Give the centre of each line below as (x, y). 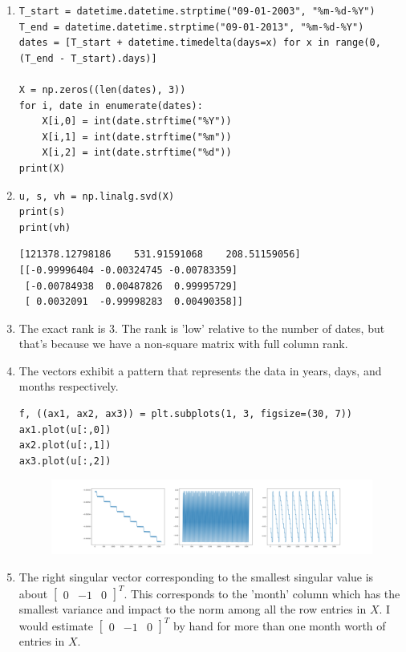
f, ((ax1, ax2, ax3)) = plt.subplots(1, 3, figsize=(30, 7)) (186, 414)
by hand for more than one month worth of (280, 625)
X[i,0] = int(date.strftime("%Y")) (137, 121)
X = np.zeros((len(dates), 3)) (102, 89)
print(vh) (45, 227)
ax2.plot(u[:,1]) (65, 445)
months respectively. (69, 386)
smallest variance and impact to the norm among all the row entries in (193, 609)
